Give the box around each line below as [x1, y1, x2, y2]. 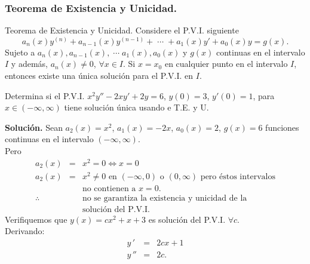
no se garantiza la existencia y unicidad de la [82, 194, 247, 202]
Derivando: [5, 225, 45, 237]
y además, [11, 57, 48, 70]
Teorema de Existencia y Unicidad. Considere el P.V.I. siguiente [5, 24, 239, 36]
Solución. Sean [5, 121, 63, 133]
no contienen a [82, 184, 136, 193]
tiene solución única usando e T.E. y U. [64, 101, 209, 113]
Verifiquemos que [5, 213, 67, 225]
